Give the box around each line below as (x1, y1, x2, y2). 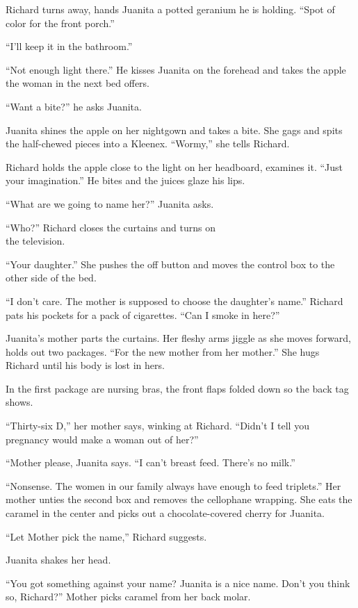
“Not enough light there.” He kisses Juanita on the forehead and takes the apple (6, 62, 346, 76)
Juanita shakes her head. (6, 552, 111, 567)
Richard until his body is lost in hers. (6, 358, 165, 372)
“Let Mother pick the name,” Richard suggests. (6, 529, 207, 543)
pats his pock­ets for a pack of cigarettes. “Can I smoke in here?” (6, 307, 280, 322)
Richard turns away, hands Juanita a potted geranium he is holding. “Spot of (6, 2, 335, 16)
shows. (6, 395, 33, 409)
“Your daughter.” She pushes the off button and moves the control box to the (6, 256, 335, 271)
